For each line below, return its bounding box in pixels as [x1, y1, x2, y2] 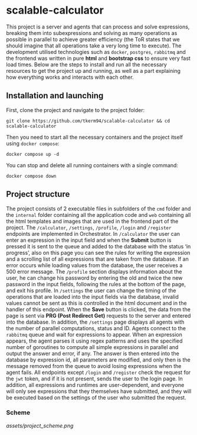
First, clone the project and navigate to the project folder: [6, 106, 145, 113]
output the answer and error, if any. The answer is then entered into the [6, 350, 180, 357]
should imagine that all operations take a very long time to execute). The [6, 42, 182, 49]
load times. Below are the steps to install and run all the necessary [6, 60, 167, 68]
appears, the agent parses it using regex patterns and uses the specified [6, 337, 183, 344]
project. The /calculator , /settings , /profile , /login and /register [6, 223, 172, 231]
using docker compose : [6, 140, 60, 147]
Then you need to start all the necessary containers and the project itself [6, 133, 183, 140]
